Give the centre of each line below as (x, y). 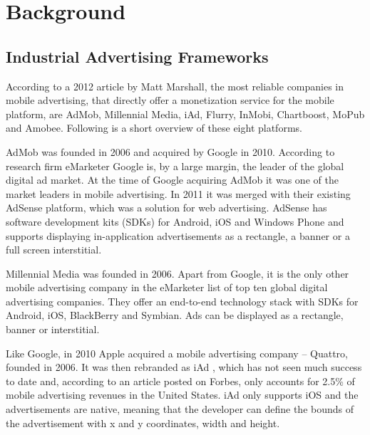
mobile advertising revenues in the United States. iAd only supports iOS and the (182, 395)
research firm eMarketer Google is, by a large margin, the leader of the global (175, 166)
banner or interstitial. (53, 329)
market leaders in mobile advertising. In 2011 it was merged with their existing (178, 193)
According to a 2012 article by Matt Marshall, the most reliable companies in (175, 86)
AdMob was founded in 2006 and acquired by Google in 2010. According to (170, 151)
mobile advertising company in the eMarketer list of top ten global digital (167, 287)
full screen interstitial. (54, 250)
